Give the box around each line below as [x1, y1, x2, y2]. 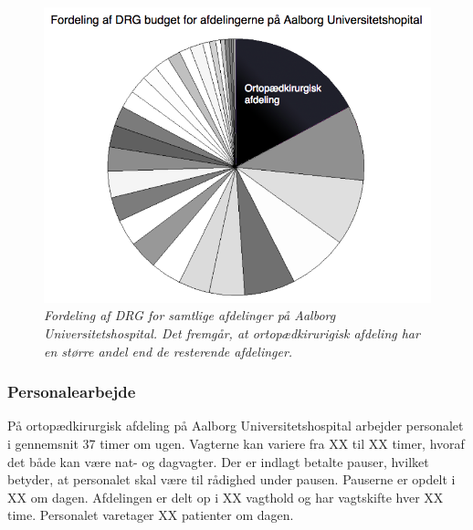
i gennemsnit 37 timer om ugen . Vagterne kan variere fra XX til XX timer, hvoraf [7, 433, 465, 452]
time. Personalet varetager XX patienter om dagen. [7, 505, 294, 525]
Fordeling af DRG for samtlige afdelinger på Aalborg [44, 306, 336, 325]
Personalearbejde [7, 380, 136, 403]
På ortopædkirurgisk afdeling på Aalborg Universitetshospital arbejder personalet [7, 416, 464, 435]
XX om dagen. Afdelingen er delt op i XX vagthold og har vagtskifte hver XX [7, 487, 444, 506]
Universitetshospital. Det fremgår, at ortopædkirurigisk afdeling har [44, 323, 420, 342]
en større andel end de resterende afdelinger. [44, 341, 293, 360]
